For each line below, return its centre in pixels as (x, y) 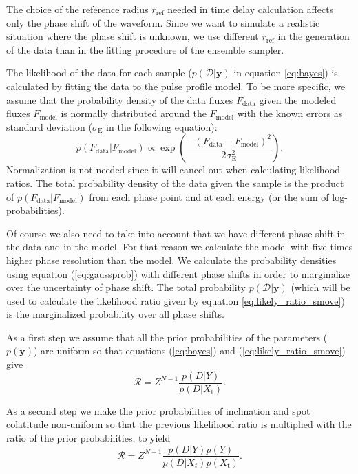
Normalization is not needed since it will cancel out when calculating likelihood (173, 170)
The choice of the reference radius (77, 9)
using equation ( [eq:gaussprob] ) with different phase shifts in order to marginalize (178, 273)
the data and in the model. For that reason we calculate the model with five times (180, 247)
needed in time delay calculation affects (251, 9)
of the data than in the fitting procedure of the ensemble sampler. (145, 49)
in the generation (314, 36)
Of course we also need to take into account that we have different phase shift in (176, 233)
